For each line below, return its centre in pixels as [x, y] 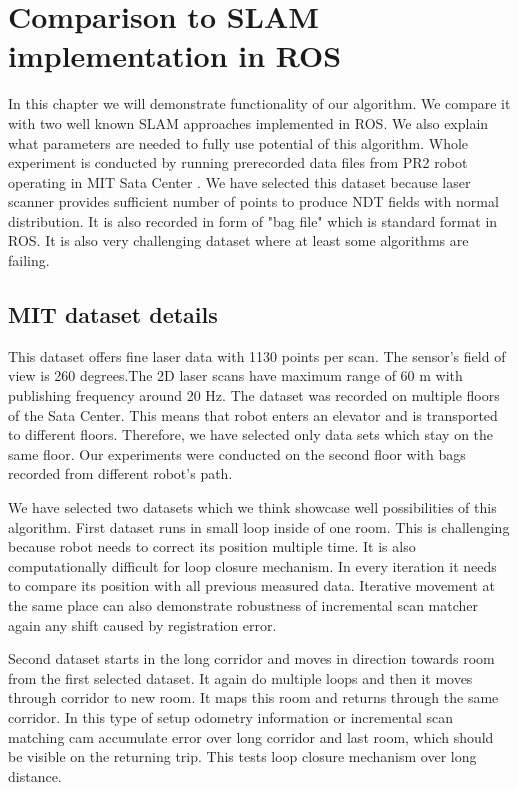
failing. [29, 260]
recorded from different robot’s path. [120, 473]
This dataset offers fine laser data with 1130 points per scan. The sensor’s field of [257, 355]
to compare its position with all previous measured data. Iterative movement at [251, 585]
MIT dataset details [113, 314]
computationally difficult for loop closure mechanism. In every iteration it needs [252, 565]
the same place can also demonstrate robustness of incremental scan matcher [243, 604]
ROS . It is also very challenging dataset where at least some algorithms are [238, 240]
